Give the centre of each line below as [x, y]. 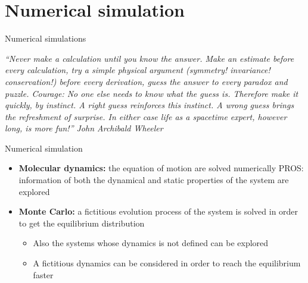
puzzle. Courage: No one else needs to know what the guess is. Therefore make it [152, 93]
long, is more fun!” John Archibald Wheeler [84, 128]
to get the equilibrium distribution [82, 223]
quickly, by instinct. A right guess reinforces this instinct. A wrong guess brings [150, 105]
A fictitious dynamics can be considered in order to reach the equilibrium [167, 263]
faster [43, 274]
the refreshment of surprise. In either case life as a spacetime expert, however [146, 116]
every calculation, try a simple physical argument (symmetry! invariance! [138, 70]
